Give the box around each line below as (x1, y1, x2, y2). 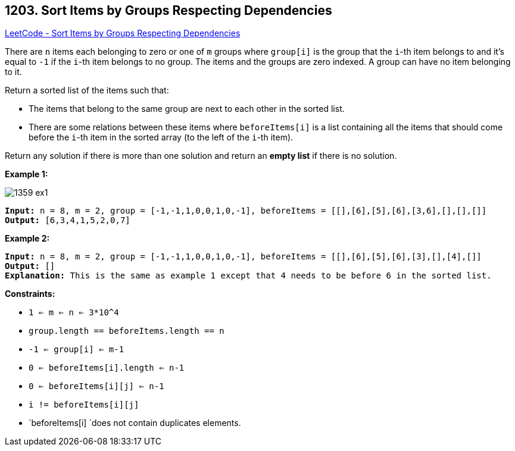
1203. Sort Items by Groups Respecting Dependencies (5, 3, 332, 18)
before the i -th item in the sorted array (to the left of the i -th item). (29, 132, 294, 143)
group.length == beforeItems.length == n (29, 326, 224, 336)
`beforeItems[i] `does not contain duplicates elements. (29, 418, 241, 428)
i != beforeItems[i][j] (29, 400, 139, 410)
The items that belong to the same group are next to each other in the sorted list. (29, 104, 345, 114)
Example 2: (5, 233, 50, 244)
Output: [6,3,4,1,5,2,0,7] (5, 215, 130, 225)
